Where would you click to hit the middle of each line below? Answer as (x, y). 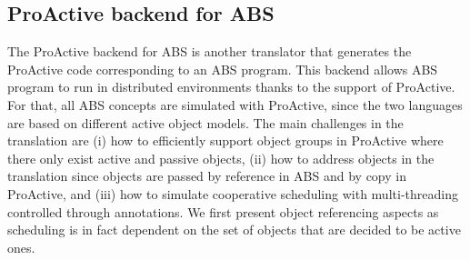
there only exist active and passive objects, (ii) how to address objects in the (221, 158)
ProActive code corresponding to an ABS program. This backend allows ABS (223, 69)
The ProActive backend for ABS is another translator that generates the (210, 51)
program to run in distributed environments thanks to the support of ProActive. (231, 87)
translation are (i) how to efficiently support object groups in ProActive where (225, 140)
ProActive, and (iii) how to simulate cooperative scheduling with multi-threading (233, 193)
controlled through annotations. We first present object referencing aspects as (223, 211)
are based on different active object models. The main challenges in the (205, 122)
